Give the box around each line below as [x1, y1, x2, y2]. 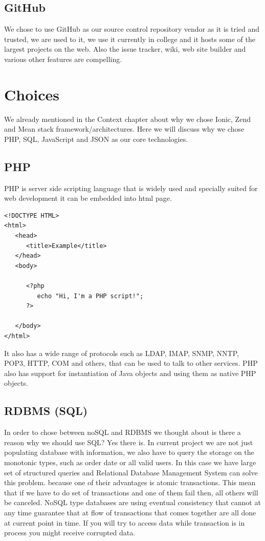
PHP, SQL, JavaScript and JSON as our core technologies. [4, 133, 188, 144]
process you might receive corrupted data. [4, 527, 136, 538]
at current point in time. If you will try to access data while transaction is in [4, 517, 245, 528]
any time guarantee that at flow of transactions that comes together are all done [4, 507, 256, 517]
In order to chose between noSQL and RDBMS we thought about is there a [4, 427, 241, 438]
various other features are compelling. [4, 53, 122, 64]
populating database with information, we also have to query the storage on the [4, 447, 254, 457]
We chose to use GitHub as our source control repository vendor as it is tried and [4, 24, 260, 34]
